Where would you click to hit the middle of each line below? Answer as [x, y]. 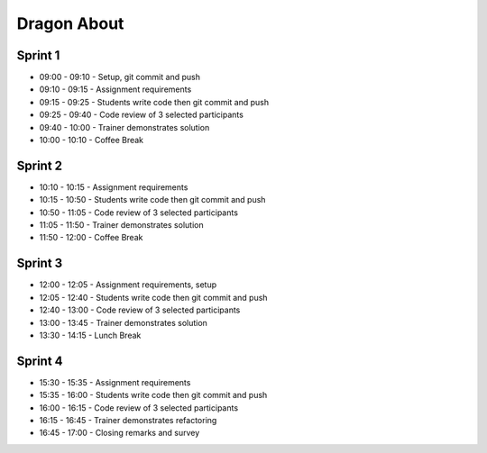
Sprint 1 [38, 55]
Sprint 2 [40, 165]
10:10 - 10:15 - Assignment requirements [114, 187]
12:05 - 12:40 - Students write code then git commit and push [153, 297]
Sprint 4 [40, 361]
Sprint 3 [40, 263]
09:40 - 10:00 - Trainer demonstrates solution [124, 127]
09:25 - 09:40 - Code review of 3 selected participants [141, 115]
